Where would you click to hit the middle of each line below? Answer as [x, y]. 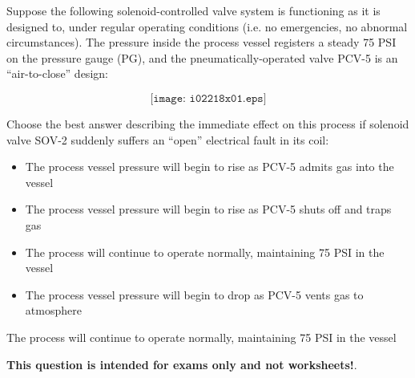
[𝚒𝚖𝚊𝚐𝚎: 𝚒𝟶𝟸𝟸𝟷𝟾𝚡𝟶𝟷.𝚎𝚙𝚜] [208, 98]
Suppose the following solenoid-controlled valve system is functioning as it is [193, 10]
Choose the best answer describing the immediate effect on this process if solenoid [208, 123]
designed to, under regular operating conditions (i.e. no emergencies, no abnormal [207, 26]
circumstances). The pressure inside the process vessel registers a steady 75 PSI [201, 42]
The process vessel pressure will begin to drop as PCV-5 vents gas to [194, 294]
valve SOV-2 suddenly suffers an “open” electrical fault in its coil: [168, 139]
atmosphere [53, 310]
